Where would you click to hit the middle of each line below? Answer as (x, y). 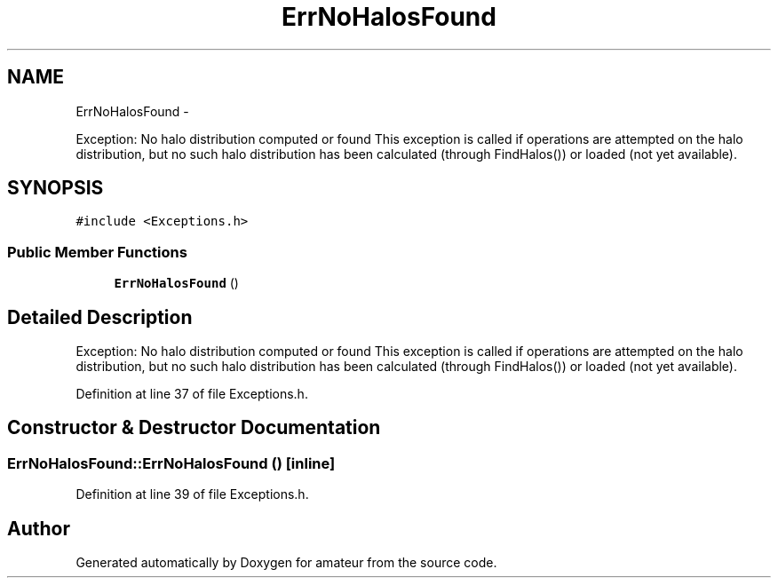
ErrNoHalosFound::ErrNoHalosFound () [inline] (171, 463)
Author (39, 528)
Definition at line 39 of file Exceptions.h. (192, 494)
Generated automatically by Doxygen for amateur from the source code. (286, 563)
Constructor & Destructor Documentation (194, 428)
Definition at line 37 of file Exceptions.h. (192, 394)
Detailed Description (100, 317)
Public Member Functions (97, 252)
